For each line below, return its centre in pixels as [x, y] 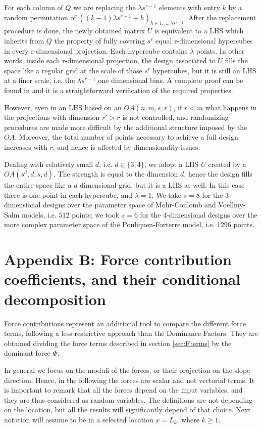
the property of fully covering [99, 40]
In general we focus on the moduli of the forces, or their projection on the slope [127, 370]
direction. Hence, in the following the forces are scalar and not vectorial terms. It [129, 380]
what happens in [231, 107]
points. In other [220, 50]
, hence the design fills [218, 174]
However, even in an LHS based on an [63, 107]
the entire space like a [38, 185]
